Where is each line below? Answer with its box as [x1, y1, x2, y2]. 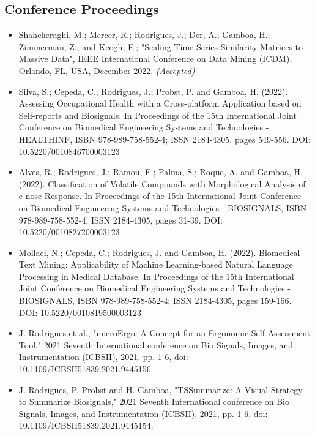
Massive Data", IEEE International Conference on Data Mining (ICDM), [18, 52, 292, 65]
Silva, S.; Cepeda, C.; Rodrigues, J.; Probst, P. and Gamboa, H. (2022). [18, 85, 288, 97]
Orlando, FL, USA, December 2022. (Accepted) [18, 64, 195, 77]
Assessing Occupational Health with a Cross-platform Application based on [18, 97, 302, 110]
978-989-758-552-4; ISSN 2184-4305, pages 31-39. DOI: [18, 213, 223, 226]
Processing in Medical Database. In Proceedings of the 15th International [18, 269, 294, 282]
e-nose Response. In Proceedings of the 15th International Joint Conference [18, 189, 302, 202]
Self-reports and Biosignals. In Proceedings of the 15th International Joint [18, 108, 297, 121]
